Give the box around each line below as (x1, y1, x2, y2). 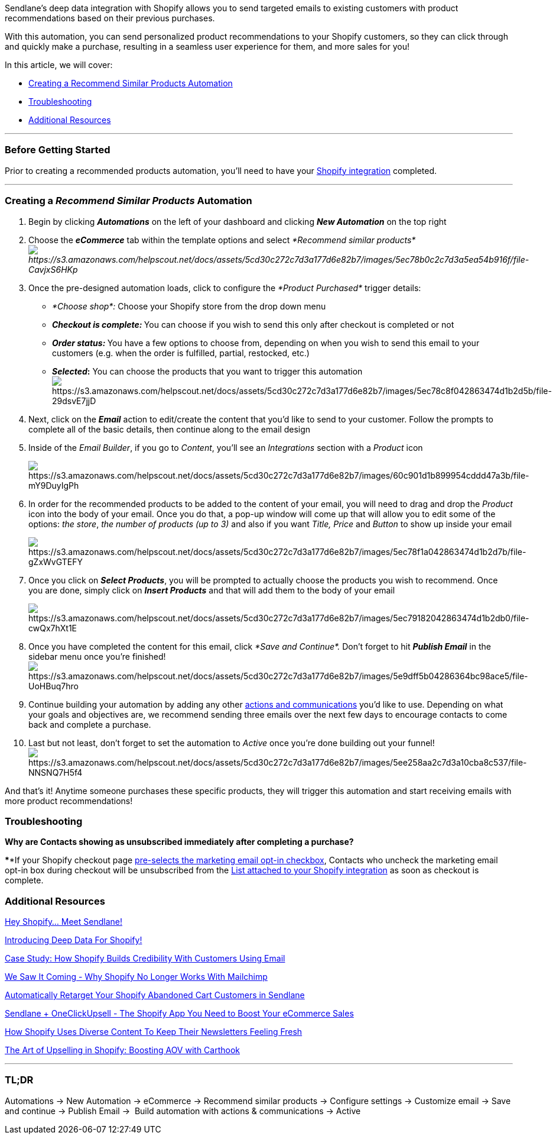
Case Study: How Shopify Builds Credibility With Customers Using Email (5, 953, 285, 963)
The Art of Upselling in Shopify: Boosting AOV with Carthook (5, 1045, 240, 1055)
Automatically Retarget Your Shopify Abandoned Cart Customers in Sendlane (5, 990, 305, 1000)
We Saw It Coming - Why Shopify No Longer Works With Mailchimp (5, 972, 268, 982)
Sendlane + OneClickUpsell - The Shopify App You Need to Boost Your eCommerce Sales (5, 1008, 354, 1018)
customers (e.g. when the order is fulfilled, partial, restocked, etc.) (52, 347, 310, 358)
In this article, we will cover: (5, 60, 113, 70)
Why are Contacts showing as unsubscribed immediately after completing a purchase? (5, 837, 354, 847)
